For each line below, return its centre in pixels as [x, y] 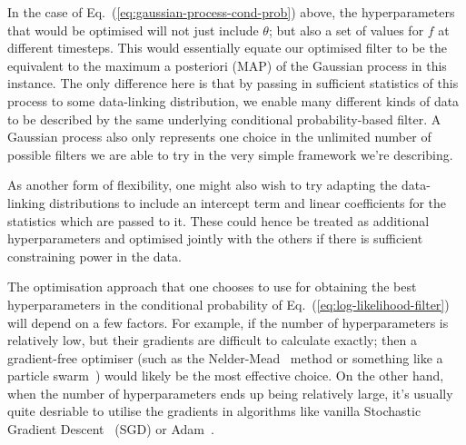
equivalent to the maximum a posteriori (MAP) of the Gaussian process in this [227, 65]
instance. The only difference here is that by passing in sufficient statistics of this [233, 83]
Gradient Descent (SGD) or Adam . [111, 429]
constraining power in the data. [94, 256]
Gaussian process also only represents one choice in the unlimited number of [219, 137]
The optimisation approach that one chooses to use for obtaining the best [212, 287]
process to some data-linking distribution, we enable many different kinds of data [233, 100]
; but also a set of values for [346, 30]
